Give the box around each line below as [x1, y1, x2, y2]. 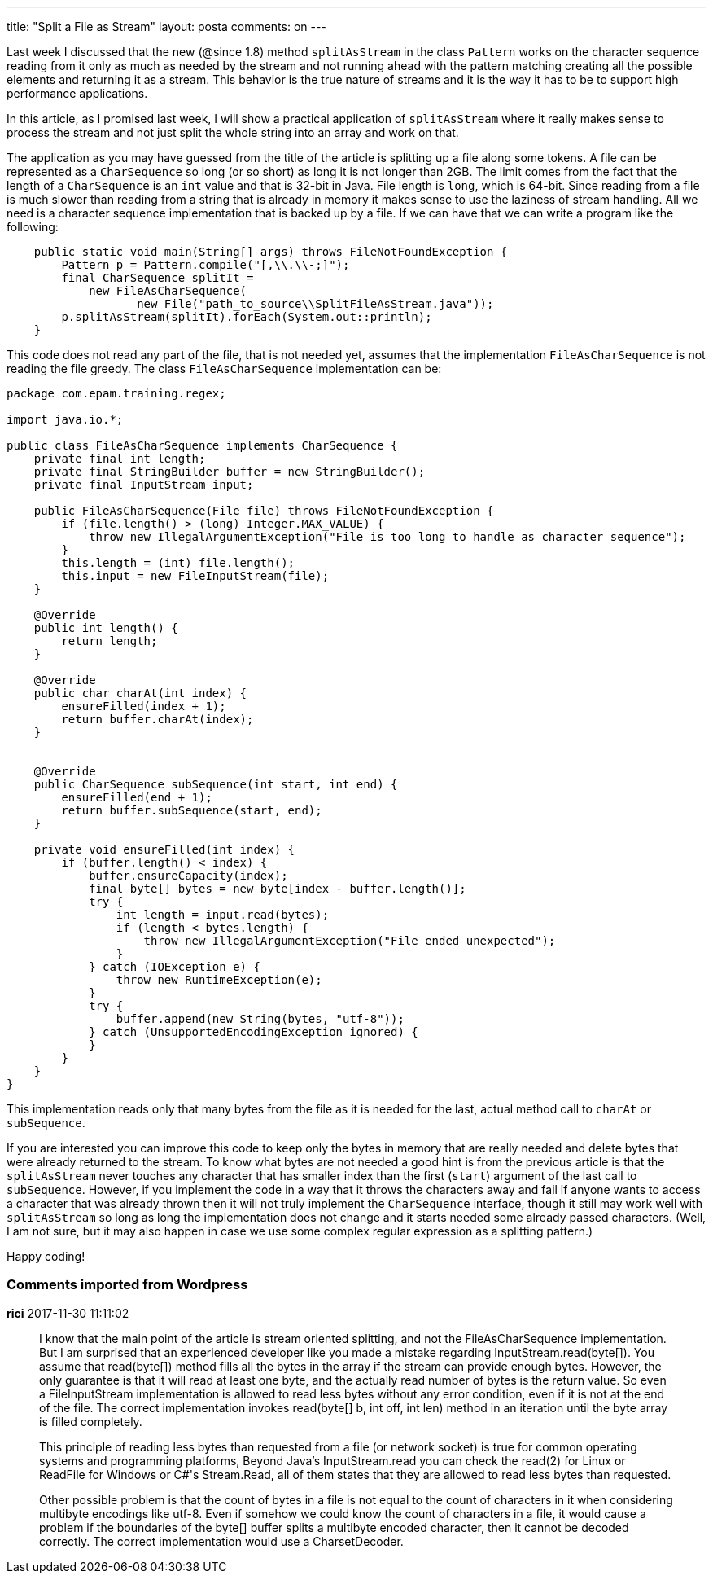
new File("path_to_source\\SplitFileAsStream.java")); [137, 297, 494, 310]
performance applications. [7, 86, 148, 100]
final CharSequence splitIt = [61, 271, 254, 284]
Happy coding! [7, 1249, 85, 1263]
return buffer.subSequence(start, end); [61, 804, 322, 817]
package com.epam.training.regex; [7, 387, 226, 400]
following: [7, 220, 59, 234]
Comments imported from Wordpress [7, 1276, 248, 1293]
